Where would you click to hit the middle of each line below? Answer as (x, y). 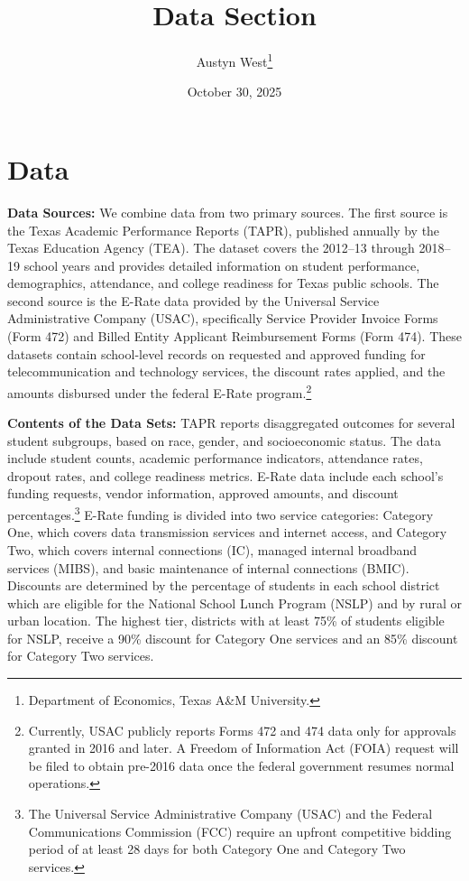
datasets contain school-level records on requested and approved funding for (216, 353)
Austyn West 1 (234, 60)
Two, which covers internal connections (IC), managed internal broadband (212, 549)
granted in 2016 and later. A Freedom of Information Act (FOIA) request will (244, 748)
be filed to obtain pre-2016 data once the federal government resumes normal (241, 765)
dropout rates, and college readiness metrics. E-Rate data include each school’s (225, 475)
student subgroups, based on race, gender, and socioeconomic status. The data (224, 440)
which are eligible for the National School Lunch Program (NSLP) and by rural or (234, 603)
